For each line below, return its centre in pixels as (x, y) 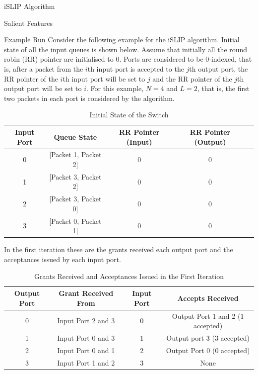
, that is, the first (223, 88)
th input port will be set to (104, 78)
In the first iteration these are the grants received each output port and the (119, 249)
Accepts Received (208, 298)
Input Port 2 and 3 (86, 321)
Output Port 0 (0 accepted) (208, 350)
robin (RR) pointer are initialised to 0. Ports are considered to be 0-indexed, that (128, 59)
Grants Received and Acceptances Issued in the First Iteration (129, 276)
